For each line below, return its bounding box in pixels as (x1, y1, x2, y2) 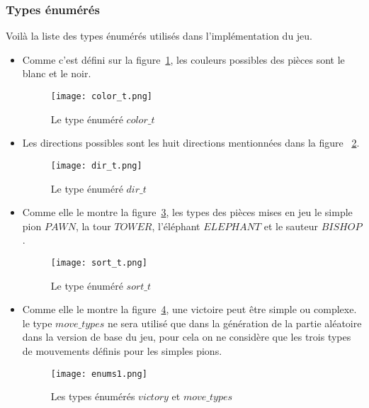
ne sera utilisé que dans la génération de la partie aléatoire (107, 315, 362, 330)
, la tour (75, 218, 111, 233)
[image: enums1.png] (50, 368, 147, 379)
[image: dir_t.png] (50, 160, 142, 171)
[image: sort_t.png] (50, 257, 147, 268)
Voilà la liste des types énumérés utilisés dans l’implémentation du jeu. (6, 28, 313, 43)
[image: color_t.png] (50, 91, 152, 101)
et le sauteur (263, 218, 319, 233)
